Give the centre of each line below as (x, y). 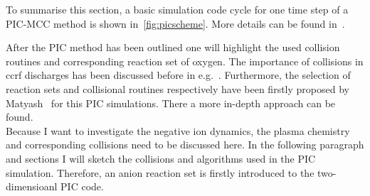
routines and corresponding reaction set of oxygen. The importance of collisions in (185, 61)
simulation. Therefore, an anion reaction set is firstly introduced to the (160, 172)
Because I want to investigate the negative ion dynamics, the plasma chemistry (178, 130)
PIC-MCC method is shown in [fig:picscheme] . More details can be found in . (175, 23)
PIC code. (82, 186)
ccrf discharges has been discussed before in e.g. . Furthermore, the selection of (178, 75)
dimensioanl (32, 186)
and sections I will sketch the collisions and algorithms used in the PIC (161, 158)
